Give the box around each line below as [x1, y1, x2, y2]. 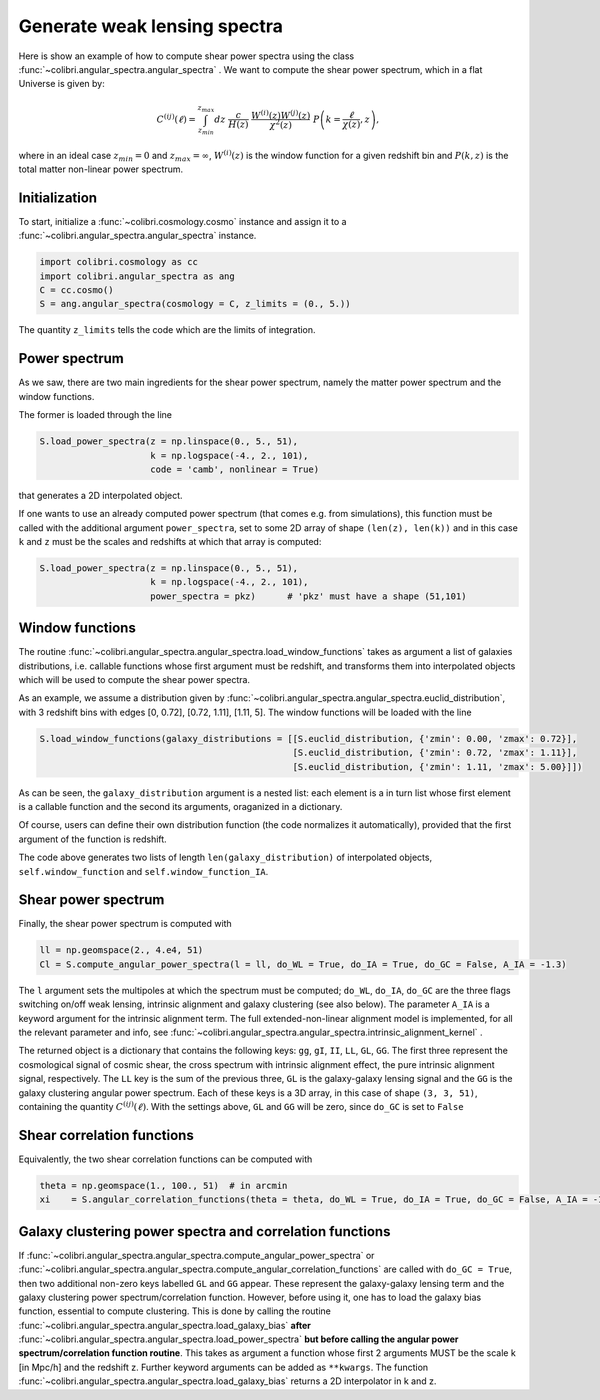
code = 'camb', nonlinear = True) [150, 463, 320, 475]
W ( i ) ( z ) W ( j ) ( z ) [251, 108, 311, 121]
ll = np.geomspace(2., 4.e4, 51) [39, 945, 204, 956]
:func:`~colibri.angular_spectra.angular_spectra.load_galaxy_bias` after [18, 1319, 312, 1331]
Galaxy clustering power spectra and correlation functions [18, 1223, 391, 1240]
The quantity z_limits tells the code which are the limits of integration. [18, 324, 316, 336]
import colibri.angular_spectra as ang [39, 270, 235, 282]
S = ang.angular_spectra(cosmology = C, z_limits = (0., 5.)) [39, 298, 351, 310]
